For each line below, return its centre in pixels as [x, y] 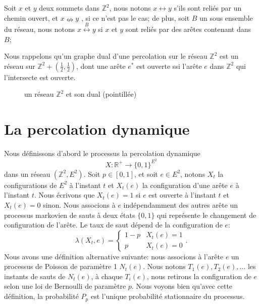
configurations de [31, 185]
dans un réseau [27, 174]
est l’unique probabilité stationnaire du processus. [168, 296]
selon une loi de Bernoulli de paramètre [65, 286]
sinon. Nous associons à [79, 204]
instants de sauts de [35, 276]
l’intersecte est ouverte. [40, 77]
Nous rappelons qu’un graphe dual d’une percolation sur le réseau [106, 56]
